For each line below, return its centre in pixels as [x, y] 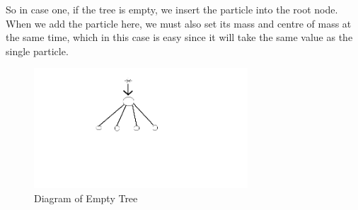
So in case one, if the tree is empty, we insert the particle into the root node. [172, 9]
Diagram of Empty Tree [86, 198]
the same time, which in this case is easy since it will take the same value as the [179, 37]
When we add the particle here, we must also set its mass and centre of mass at [179, 23]
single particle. [37, 51]
